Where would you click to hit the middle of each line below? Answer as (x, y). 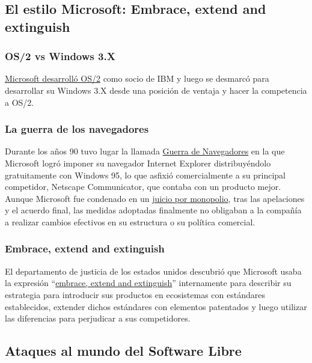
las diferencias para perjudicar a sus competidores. (98, 318)
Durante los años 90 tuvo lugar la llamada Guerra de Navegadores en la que (145, 151)
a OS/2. (20, 102)
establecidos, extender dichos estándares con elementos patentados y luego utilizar (156, 306)
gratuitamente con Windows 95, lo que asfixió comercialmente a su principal (145, 175)
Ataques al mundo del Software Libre (123, 351)
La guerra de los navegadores (77, 129)
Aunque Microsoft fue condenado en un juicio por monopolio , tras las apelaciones (155, 198)
